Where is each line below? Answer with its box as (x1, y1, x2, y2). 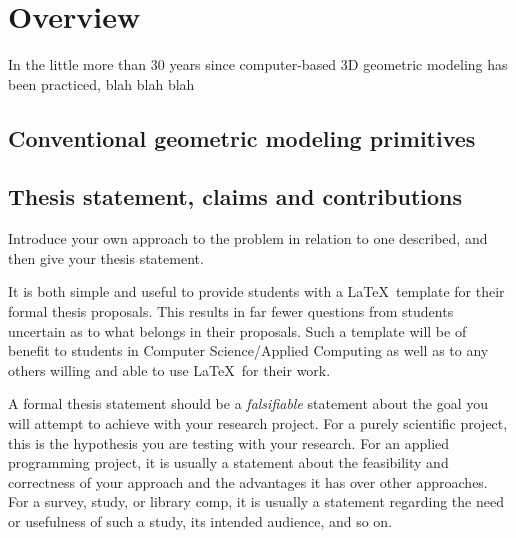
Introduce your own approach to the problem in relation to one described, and (8, 228, 488, 249)
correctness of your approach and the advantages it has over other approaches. (8, 471, 488, 492)
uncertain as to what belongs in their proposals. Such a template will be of (8, 320, 467, 341)
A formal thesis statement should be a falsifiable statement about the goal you (8, 393, 489, 414)
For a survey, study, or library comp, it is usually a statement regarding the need (8, 491, 504, 512)
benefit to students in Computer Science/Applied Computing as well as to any (8, 340, 489, 361)
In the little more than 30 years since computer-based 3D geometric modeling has (8, 54, 508, 75)
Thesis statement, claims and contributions (8, 181, 462, 212)
